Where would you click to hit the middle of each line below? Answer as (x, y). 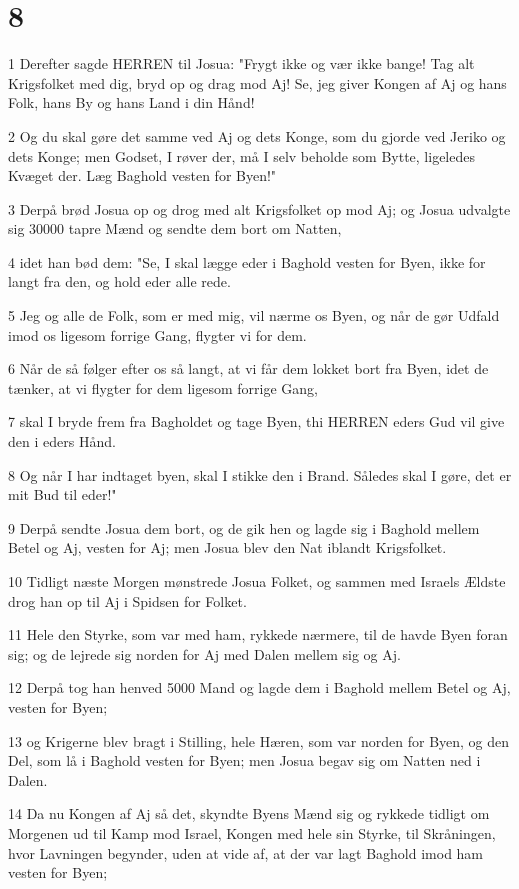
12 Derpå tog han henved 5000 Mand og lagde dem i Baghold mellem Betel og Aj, (259, 687)
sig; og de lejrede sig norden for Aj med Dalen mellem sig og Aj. (204, 653)
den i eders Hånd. (62, 441)
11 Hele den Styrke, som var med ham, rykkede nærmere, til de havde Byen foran (258, 634)
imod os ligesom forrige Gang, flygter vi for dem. (157, 334)
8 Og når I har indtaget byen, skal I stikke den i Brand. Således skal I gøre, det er (260, 474)
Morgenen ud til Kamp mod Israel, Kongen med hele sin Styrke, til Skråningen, (252, 832)
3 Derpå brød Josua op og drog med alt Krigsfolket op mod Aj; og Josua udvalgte (259, 208)
